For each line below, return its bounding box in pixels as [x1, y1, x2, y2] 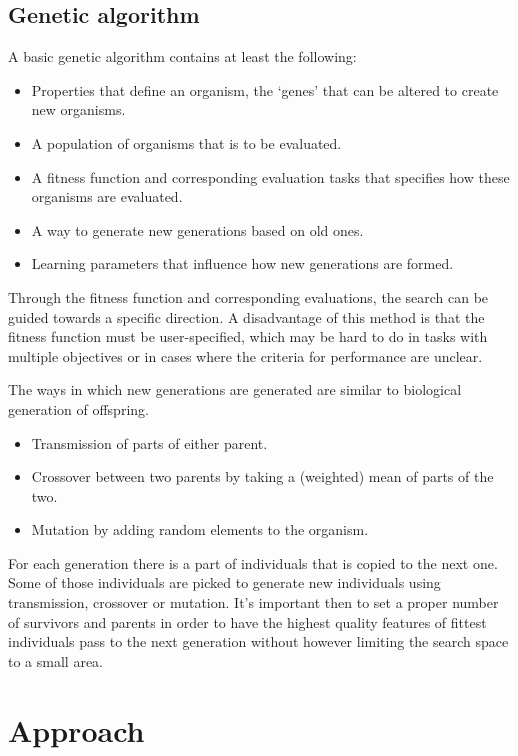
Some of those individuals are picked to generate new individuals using [8, 572, 441, 593]
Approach [8, 709, 145, 750]
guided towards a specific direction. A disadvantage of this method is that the [8, 306, 485, 327]
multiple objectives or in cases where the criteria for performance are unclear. [8, 345, 483, 366]
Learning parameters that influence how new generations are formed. [31, 253, 454, 274]
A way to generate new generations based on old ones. [31, 219, 364, 240]
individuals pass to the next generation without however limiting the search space [8, 631, 509, 652]
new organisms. [31, 99, 126, 120]
